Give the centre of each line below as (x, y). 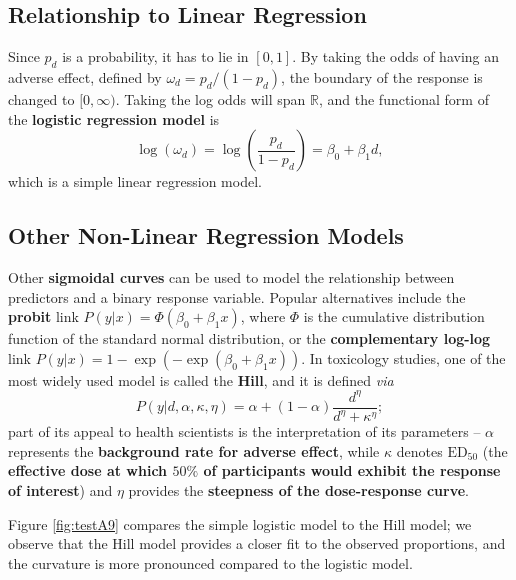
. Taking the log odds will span (210, 99)
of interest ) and (60, 490)
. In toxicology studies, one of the (403, 357)
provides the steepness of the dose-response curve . (299, 490)
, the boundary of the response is (382, 77)
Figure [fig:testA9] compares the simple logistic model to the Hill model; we (240, 523)
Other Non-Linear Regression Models (206, 235)
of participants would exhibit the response (352, 470)
